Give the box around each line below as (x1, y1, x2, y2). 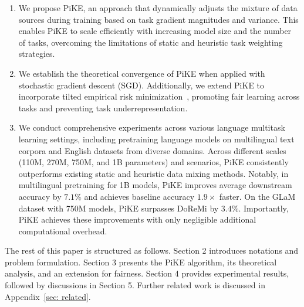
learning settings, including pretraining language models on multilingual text (18, 132, 295, 145)
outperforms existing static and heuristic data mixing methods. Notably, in (18, 167, 289, 179)
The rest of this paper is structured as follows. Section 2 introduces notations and (5, 244, 299, 257)
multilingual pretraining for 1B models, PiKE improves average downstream (18, 179, 292, 191)
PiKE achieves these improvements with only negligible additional (18, 213, 256, 226)
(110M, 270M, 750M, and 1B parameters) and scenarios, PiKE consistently (18, 156, 289, 168)
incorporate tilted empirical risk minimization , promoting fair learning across (18, 90, 300, 103)
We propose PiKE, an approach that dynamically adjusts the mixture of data (18, 2, 298, 13)
